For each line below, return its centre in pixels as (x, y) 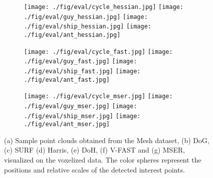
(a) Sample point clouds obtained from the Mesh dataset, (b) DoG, (107, 140)
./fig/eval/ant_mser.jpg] (67, 124)
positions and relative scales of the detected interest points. (95, 169)
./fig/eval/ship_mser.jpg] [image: (82, 116)
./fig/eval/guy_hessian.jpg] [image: (86, 17)
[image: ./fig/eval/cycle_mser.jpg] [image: (99, 96)
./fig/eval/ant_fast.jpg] (67, 80)
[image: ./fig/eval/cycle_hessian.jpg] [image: (104, 7)
